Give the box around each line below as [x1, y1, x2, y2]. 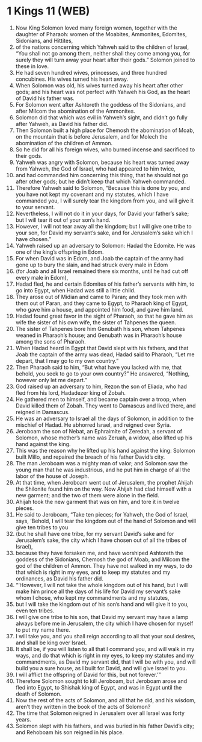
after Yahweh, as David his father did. [15, 120, 109, 127]
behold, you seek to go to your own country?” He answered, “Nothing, [15, 369, 190, 377]
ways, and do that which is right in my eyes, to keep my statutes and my [15, 652, 194, 659]
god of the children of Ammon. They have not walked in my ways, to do [15, 562, 193, 569]
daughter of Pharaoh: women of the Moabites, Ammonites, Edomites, [15, 30, 187, 37]
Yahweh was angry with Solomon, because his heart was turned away [15, 159, 190, 166]
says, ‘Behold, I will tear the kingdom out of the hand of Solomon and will [15, 517, 197, 524]
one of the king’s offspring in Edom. [15, 248, 104, 256]
